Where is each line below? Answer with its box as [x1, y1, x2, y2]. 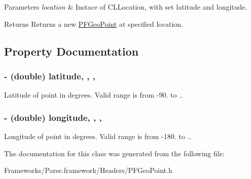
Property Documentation [4, 43, 139, 59]
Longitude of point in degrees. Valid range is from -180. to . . [4, 131, 192, 141]
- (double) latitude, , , [4, 69, 95, 82]
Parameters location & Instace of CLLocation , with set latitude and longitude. [4, 2, 247, 12]
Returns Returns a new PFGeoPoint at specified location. [4, 18, 183, 29]
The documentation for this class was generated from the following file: [4, 148, 225, 158]
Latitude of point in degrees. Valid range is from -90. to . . [4, 89, 183, 100]
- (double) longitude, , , [4, 111, 102, 123]
